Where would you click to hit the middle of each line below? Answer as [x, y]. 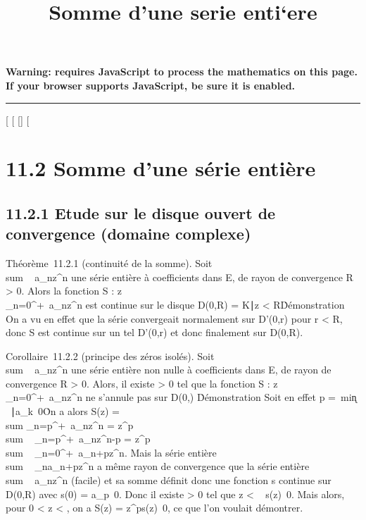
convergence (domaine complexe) [128, 234]
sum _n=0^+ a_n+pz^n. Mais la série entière [111, 452]
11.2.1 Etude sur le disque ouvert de [141, 212]
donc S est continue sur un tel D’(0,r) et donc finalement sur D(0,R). [154, 332]
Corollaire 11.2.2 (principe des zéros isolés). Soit [110, 355]
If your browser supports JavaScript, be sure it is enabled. [151, 85]
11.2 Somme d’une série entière [161, 168]
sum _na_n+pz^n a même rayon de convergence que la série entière [158, 466]
